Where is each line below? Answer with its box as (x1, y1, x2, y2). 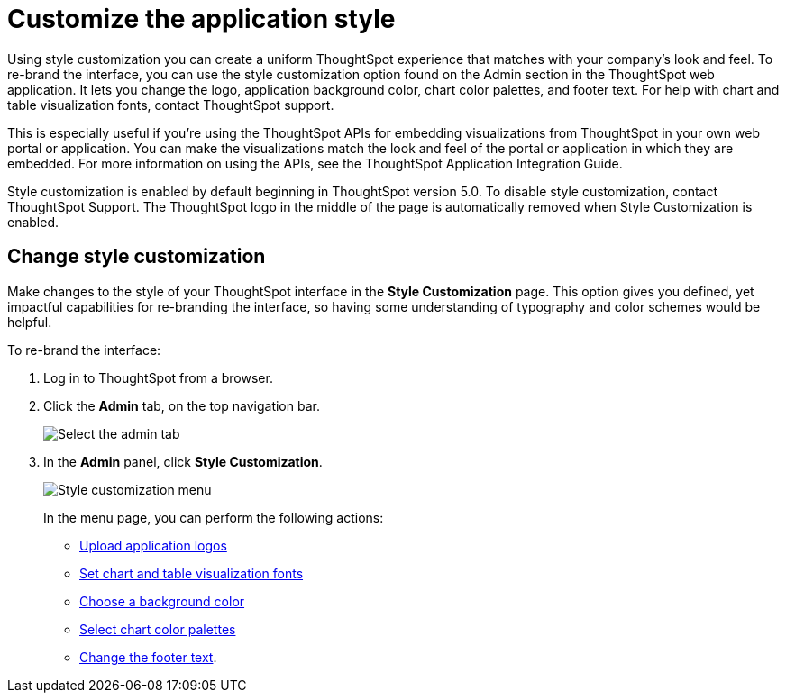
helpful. (7, 314, 52, 330)
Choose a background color (79, 593, 245, 609)
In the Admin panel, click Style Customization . (43, 453, 323, 469)
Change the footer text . (79, 649, 217, 665)
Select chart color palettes (79, 621, 236, 637)
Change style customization (7, 245, 266, 268)
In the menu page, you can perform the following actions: (43, 509, 384, 525)
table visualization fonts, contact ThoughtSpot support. (7, 96, 334, 113)
